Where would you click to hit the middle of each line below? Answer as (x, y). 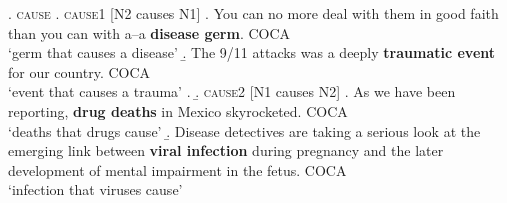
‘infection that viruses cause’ (95, 189)
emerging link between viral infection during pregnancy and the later (226, 150)
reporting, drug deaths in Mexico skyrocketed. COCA (178, 110)
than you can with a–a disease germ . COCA (149, 32)
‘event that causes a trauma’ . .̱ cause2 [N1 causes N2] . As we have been (232, 91)
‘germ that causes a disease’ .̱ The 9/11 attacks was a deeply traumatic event (252, 52)
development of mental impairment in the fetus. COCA (177, 169)
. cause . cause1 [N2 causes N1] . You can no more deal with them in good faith (253, 13)
